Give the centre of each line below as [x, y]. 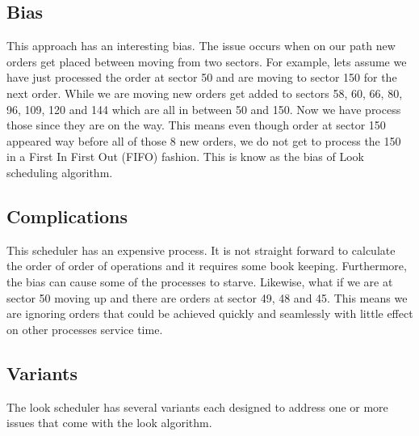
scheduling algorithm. [60, 172]
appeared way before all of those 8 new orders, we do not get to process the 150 [204, 140]
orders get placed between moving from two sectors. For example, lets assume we [207, 61]
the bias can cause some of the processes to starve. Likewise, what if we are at [200, 281]
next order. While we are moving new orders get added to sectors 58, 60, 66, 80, [205, 93]
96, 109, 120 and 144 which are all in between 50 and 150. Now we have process [204, 109]
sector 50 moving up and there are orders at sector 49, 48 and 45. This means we [207, 297]
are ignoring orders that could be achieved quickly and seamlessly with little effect [210, 313]
